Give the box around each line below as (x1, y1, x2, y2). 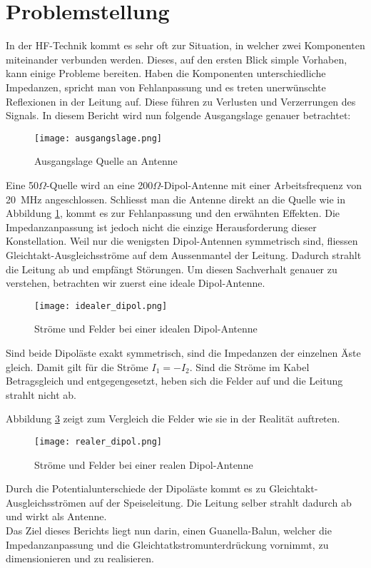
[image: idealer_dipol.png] (34, 300, 168, 311)
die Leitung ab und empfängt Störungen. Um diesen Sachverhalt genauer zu (6, 261, 337, 276)
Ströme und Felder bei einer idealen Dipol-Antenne (34, 321, 258, 336)
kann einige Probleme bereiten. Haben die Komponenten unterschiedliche (6, 66, 326, 81)
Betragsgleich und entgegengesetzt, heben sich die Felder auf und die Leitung (6, 373, 343, 388)
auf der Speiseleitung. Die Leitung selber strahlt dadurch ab (89, 495, 352, 509)
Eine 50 (6, 177, 39, 192)
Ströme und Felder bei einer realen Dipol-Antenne (34, 457, 253, 472)
